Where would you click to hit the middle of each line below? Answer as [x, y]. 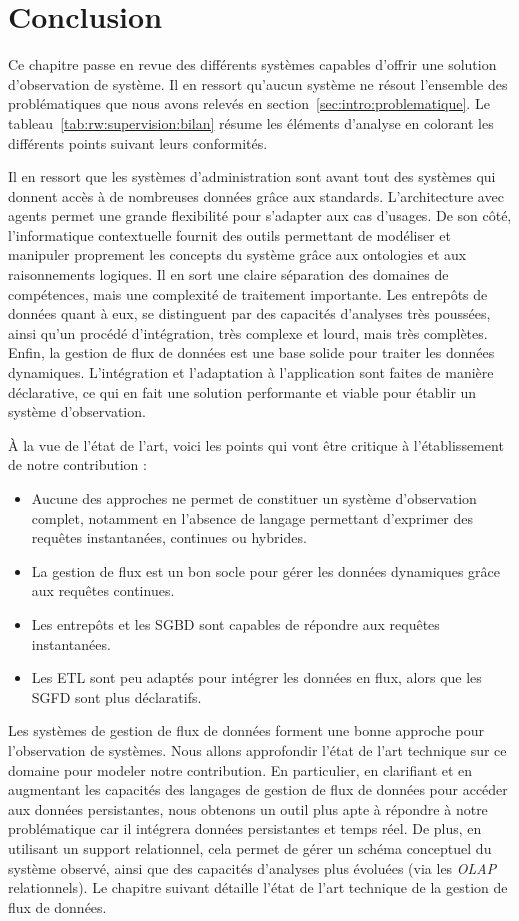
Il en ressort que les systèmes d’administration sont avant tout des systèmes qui [252, 176]
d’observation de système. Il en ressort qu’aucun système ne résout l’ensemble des [258, 83]
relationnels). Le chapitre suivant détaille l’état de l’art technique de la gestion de [258, 887]
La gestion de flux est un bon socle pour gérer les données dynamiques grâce [266, 570]
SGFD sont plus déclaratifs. [116, 696]
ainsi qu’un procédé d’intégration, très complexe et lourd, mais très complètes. [248, 332]
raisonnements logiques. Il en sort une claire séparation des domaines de [228, 274]
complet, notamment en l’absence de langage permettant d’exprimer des [252, 517]
